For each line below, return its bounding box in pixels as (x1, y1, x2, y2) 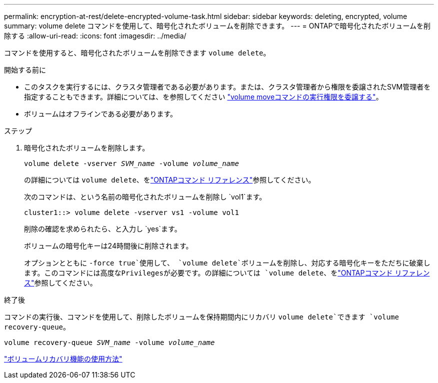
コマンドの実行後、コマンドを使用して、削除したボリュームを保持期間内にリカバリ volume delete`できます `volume (4, 312, 399, 321)
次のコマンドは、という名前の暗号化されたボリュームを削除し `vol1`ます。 (24, 192, 266, 201)
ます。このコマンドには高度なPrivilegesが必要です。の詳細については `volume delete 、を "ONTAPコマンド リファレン (24, 268, 430, 277)
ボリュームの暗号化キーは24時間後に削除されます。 (24, 241, 193, 250)
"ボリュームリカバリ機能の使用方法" (4, 354, 122, 363)
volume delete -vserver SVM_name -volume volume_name (24, 159, 239, 167)
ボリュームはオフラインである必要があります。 (24, 109, 177, 118)
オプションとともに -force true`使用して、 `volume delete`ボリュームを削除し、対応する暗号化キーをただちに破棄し (24, 258, 430, 267)
